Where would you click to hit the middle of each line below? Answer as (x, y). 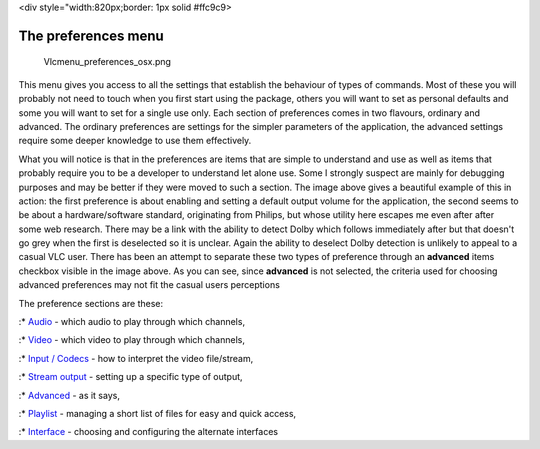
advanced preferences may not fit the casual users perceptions (149, 285)
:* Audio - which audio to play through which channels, (131, 322)
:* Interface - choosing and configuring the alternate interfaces (148, 432)
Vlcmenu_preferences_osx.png (107, 62)
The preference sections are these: (91, 303)
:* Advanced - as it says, (69, 395)
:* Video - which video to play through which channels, (131, 340)
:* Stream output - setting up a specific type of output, (131, 377)
